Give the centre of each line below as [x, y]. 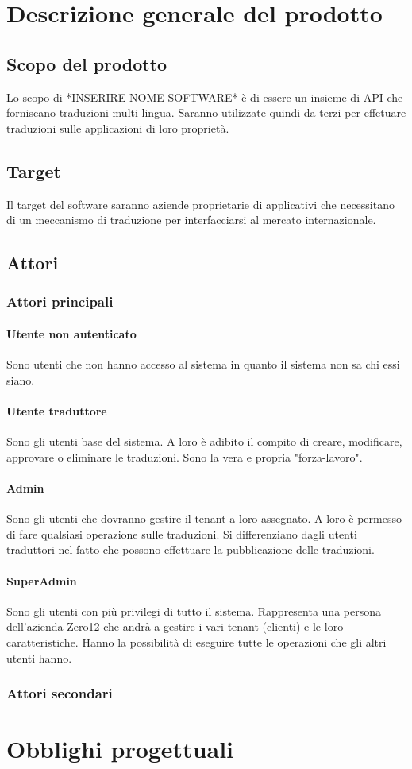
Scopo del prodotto [87, 63]
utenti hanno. [39, 657]
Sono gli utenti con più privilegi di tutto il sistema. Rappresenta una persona [194, 611]
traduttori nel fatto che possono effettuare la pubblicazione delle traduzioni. [191, 549]
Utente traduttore [57, 410]
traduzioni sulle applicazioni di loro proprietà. [118, 128]
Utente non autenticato [71, 333]
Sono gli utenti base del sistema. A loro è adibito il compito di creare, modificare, [204, 441]
